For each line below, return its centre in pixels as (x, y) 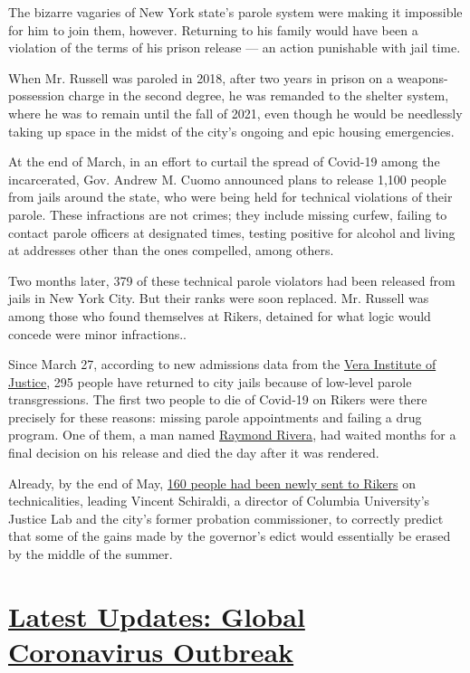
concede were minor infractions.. (97, 333)
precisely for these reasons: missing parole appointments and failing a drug (215, 417)
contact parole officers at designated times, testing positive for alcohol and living (232, 232)
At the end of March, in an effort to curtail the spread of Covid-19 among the (224, 161)
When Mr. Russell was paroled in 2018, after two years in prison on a (201, 77)
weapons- (422, 77)
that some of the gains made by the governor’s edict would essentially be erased (230, 536)
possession (37, 95)
